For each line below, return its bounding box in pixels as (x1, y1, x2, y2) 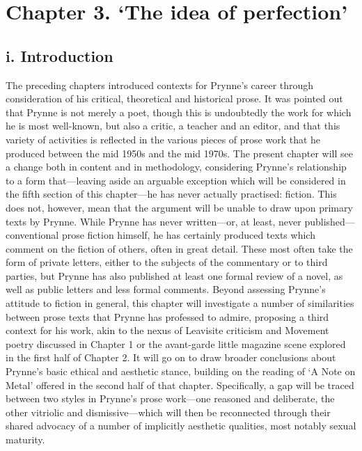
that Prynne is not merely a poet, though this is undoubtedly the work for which (6, 104, 352, 119)
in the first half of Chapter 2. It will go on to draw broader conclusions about (6, 350, 336, 365)
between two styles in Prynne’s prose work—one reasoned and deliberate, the (6, 391, 335, 406)
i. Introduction (6, 45, 113, 66)
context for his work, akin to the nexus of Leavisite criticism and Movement (6, 323, 329, 338)
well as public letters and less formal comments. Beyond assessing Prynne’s (6, 282, 326, 296)
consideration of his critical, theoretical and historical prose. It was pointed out (6, 91, 343, 106)
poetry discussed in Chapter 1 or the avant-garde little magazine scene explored (6, 336, 346, 351)
